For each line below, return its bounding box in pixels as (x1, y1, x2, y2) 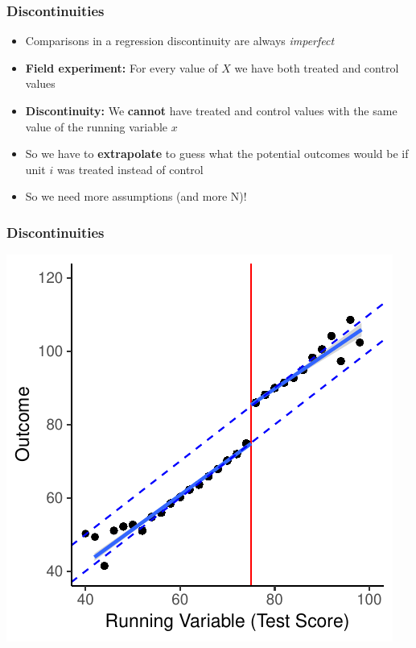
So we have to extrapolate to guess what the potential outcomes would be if (25, 145, 409, 162)
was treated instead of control (56, 160, 204, 177)
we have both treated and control (234, 59, 399, 76)
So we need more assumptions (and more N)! (25, 188, 247, 205)
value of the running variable (25, 118, 168, 135)
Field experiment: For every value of (25, 59, 218, 76)
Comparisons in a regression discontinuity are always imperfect (25, 32, 335, 49)
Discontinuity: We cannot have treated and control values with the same (25, 102, 397, 118)
